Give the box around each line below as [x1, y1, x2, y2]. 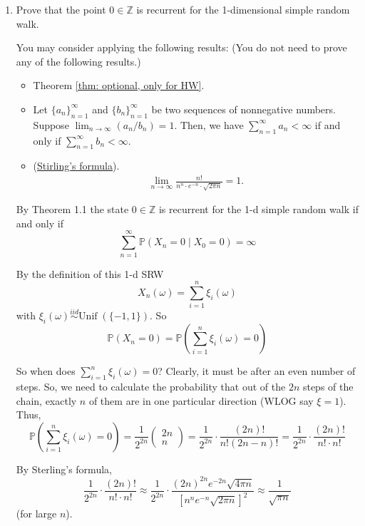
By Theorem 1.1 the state [16, 202, 129, 217]
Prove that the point [16, 2, 106, 16]
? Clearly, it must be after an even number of [158, 363, 356, 378]
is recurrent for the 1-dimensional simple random [136, 2, 350, 16]
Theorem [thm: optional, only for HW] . [33, 78, 205, 93]
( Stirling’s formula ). [33, 158, 120, 173]
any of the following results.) [16, 53, 141, 68]
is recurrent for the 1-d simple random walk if [158, 202, 359, 217]
